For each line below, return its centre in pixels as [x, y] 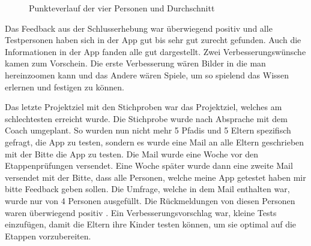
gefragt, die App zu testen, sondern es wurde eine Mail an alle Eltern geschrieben [155, 142]
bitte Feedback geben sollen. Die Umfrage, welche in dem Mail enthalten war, [147, 189]
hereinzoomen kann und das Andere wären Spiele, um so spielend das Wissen [147, 75]
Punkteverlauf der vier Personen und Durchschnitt [122, 8]
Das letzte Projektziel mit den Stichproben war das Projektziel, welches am [143, 107]
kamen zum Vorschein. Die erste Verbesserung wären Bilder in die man [135, 63]
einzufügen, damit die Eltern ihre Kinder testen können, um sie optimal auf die [151, 224]
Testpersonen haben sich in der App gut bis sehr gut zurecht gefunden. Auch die [153, 40]
